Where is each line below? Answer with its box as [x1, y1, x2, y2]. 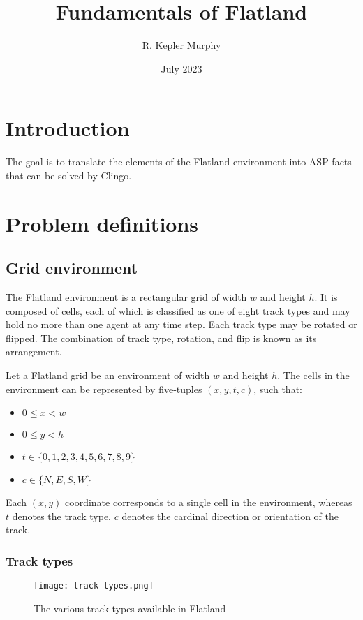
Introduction [6, 114, 130, 142]
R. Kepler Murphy [142, 38, 221, 52]
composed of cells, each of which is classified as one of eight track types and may [6, 303, 350, 318]
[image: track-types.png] [34, 581, 154, 591]
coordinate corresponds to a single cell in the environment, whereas [65, 495, 353, 510]
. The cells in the [277, 367, 350, 382]
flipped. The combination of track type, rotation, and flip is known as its [6, 330, 317, 345]
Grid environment [6, 257, 138, 279]
